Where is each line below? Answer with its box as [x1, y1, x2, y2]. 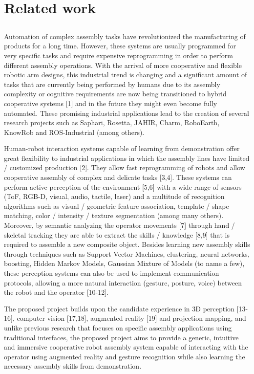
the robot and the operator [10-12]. [4, 287, 109, 297]
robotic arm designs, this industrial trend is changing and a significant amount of [4, 69, 247, 80]
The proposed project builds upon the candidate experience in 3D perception [4, 303, 234, 313]
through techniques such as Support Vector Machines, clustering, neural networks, [4, 248, 250, 259]
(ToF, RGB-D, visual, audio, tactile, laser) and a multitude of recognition [4, 191, 225, 201]
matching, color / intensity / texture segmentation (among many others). [4, 210, 224, 220]
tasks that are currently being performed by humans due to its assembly [4, 79, 220, 89]
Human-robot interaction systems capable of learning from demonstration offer [4, 143, 240, 154]
